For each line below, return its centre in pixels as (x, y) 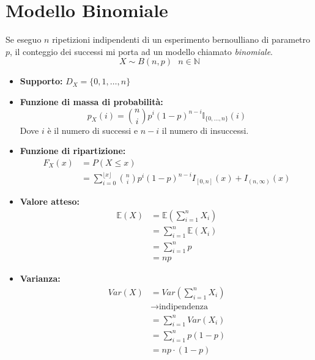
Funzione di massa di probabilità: (91, 101)
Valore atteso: (50, 201)
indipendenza (183, 307)
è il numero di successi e (93, 130)
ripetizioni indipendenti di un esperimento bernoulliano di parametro (181, 39)
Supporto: (41, 81)
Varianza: (40, 278)
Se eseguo (24, 39)
